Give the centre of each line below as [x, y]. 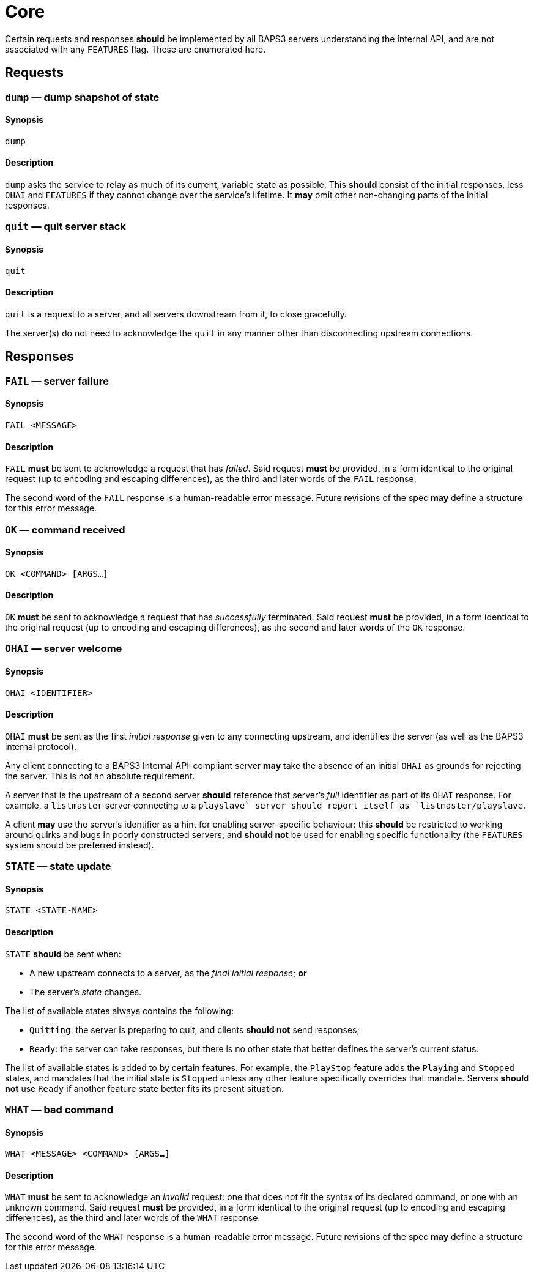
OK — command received [65, 529]
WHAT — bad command [59, 1109]
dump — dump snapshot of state [82, 97]
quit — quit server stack [65, 227]
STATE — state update [58, 866]
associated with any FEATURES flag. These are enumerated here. [135, 49]
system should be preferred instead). [80, 845]
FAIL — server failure [57, 381]
